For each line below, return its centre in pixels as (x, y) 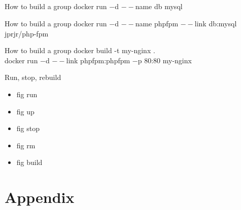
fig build (29, 162)
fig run (27, 94)
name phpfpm (157, 23)
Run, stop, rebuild (33, 77)
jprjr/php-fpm (27, 33)
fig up (25, 111)
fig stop (28, 128)
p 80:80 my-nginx (165, 60)
